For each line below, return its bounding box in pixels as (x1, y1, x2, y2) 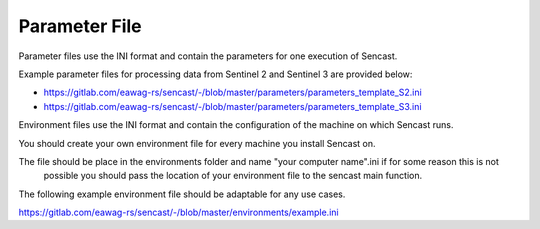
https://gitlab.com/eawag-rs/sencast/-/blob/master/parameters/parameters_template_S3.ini (43, 100, 422, 112)
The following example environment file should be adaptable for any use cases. (18, 188, 346, 200)
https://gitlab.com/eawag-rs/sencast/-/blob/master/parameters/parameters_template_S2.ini (43, 86, 422, 99)
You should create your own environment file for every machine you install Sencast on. (18, 137, 376, 149)
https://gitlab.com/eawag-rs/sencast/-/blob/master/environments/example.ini (18, 206, 339, 219)
